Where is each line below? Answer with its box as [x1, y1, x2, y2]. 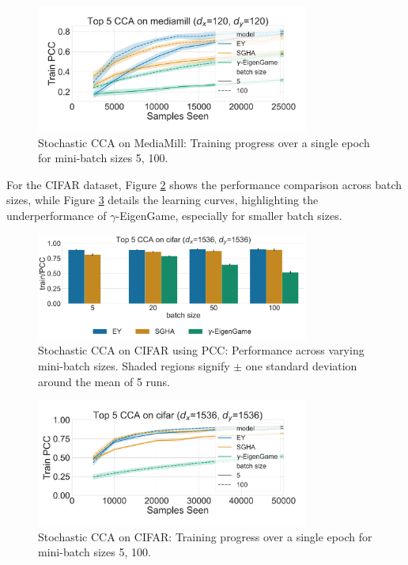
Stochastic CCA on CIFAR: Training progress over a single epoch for [38, 528, 372, 544]
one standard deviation [245, 357, 357, 374]
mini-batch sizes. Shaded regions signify [38, 357, 230, 374]
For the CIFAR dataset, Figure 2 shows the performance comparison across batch [6, 176, 402, 192]
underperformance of [6, 207, 107, 223]
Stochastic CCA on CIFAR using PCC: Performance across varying [38, 342, 365, 358]
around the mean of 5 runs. [38, 373, 171, 389]
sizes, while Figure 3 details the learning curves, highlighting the [6, 191, 319, 208]
